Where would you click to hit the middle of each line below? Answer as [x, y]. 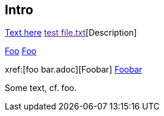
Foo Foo [21, 51]
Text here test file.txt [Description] [71, 33]
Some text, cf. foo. [41, 88]
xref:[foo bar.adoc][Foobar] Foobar [74, 70]
